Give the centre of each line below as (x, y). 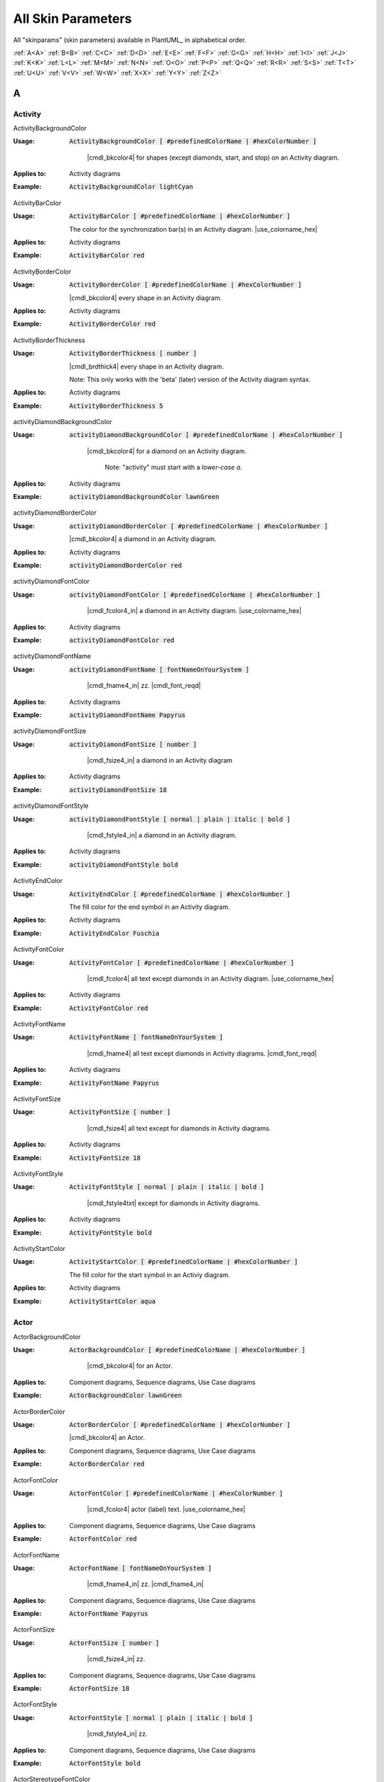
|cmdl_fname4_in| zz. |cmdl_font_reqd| (144, 686)
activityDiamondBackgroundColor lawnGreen (144, 497)
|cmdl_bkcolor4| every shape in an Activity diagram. (145, 298)
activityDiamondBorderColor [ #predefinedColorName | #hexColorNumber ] (199, 526)
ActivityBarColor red (107, 256)
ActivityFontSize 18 (105, 1158)
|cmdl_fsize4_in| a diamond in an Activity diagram (160, 761)
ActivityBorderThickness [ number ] (133, 354)
